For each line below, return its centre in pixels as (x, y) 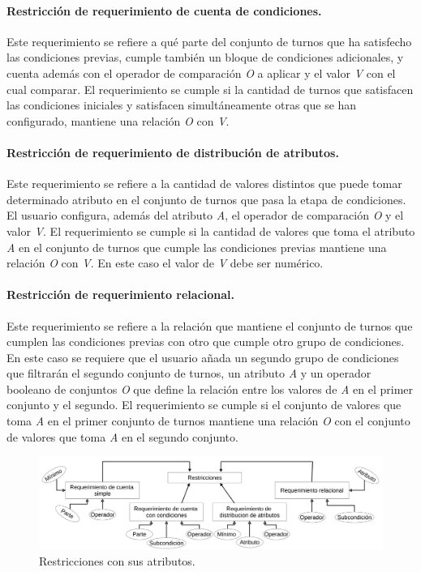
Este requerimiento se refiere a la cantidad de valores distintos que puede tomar (204, 184)
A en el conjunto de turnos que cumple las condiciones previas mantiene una (197, 247)
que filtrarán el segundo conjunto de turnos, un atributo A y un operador (189, 373)
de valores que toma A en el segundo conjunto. (122, 436)
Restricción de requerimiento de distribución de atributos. (173, 152)
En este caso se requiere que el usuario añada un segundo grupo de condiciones (203, 357)
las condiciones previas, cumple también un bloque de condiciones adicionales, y (205, 57)
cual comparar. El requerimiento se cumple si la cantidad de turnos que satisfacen (210, 89)
